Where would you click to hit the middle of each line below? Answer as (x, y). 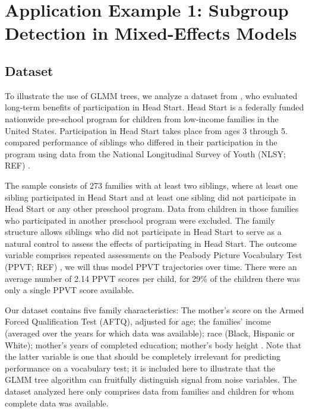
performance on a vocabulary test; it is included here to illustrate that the (140, 368)
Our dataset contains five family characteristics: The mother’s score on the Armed (154, 309)
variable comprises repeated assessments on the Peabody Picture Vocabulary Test (154, 255)
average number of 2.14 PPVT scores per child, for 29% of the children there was (153, 278)
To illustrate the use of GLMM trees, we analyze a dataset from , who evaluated (151, 95)
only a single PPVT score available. (70, 290)
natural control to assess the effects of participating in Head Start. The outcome (151, 243)
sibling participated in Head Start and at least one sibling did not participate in (151, 197)
